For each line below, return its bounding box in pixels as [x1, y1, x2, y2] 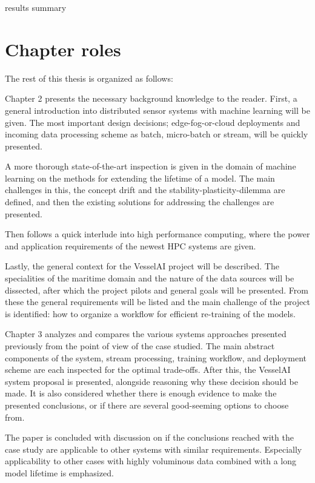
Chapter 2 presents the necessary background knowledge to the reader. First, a [5, 92, 297, 105]
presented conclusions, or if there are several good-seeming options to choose [5, 398, 289, 411]
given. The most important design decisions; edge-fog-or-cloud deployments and [5, 116, 300, 128]
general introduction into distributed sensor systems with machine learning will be [5, 103, 310, 116]
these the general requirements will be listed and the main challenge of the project [5, 295, 310, 308]
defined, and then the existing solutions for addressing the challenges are [5, 195, 274, 208]
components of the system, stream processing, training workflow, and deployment [5, 351, 307, 364]
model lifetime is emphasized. [5, 466, 114, 479]
